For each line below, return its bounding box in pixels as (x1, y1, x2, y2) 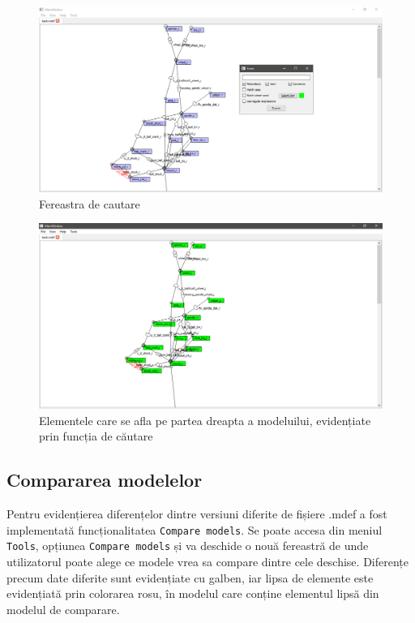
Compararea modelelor (6, 467, 203, 492)
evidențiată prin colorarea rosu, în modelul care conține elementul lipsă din (6, 585, 379, 602)
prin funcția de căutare (39, 428, 153, 445)
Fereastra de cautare (39, 195, 140, 212)
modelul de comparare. (6, 600, 120, 617)
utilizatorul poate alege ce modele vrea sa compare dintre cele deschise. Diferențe (6, 553, 409, 570)
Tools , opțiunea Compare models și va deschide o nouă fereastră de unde (6, 537, 369, 554)
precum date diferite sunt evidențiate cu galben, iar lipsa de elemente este (6, 569, 374, 586)
